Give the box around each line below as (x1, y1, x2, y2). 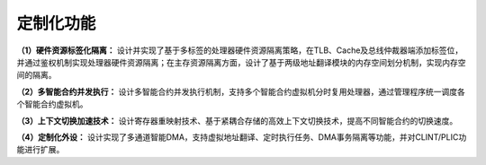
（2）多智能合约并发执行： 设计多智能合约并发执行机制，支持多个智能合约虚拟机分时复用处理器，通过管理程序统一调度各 (16, 86, 465, 97)
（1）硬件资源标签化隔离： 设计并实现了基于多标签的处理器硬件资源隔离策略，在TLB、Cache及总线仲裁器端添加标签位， (16, 45, 463, 56)
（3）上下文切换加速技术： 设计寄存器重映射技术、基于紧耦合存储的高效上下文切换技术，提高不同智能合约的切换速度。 (16, 115, 458, 126)
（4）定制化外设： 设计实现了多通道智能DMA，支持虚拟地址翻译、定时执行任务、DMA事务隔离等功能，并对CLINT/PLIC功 (16, 131, 467, 143)
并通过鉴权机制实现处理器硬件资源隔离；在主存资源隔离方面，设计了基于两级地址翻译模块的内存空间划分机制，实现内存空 (16, 56, 466, 67)
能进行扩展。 (16, 144, 65, 155)
